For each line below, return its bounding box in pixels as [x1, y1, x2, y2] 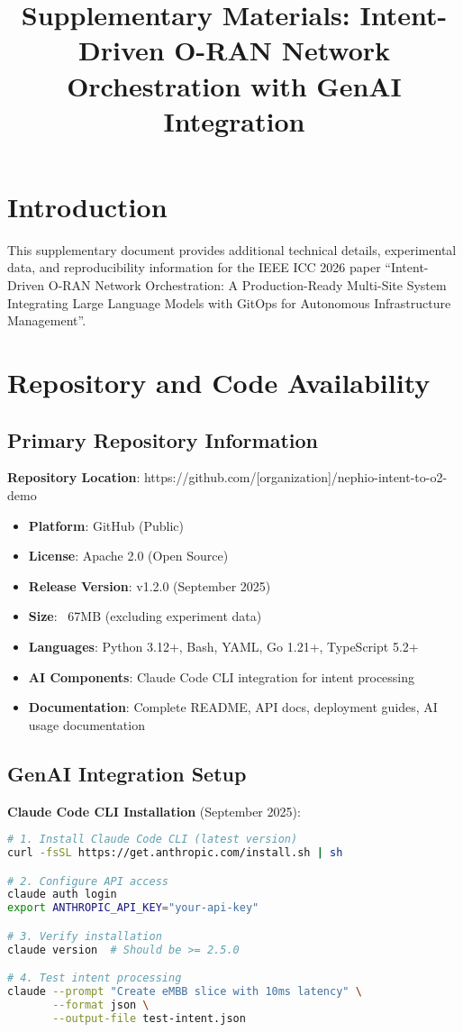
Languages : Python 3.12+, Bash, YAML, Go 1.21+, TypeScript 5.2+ [28, 636, 419, 655]
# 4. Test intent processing [7, 972, 182, 985]
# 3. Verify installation [7, 929, 162, 943]
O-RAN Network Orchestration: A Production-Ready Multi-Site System [48, 276, 447, 295]
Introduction [7, 187, 168, 224]
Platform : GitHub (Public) [28, 516, 184, 534]
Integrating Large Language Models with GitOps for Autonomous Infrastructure [7, 293, 451, 312]
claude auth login [7, 888, 117, 901]
